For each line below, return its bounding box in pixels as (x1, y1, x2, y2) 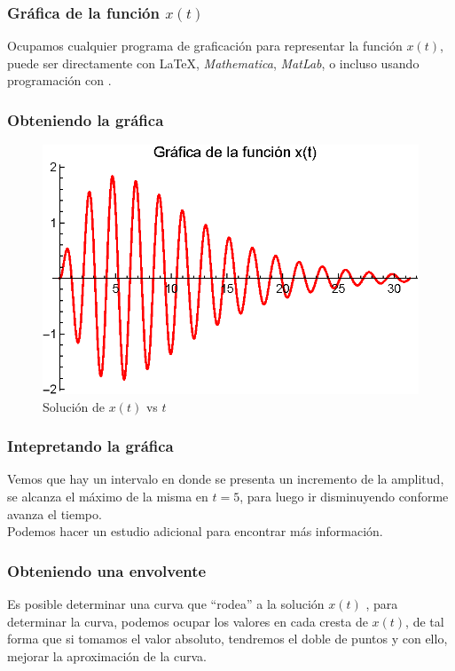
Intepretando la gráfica (7, 435, 174, 457)
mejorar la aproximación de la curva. (7, 646, 207, 665)
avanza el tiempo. (7, 504, 102, 523)
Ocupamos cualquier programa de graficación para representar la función (7, 36, 403, 55)
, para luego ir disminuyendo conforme (239, 486, 449, 505)
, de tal (405, 612, 444, 630)
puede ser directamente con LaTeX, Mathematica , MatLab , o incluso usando (7, 53, 420, 72)
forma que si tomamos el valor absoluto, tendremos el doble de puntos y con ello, (7, 629, 448, 648)
